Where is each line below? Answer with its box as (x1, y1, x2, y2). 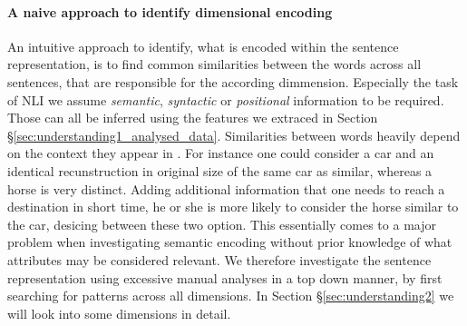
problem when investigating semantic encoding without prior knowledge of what (7, 232, 452, 252)
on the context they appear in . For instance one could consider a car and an (7, 143, 434, 163)
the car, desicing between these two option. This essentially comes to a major (7, 214, 436, 233)
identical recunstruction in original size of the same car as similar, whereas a (7, 161, 433, 180)
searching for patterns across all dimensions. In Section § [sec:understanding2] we (7, 286, 454, 305)
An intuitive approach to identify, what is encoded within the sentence (7, 36, 399, 55)
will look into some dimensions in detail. (7, 303, 231, 322)
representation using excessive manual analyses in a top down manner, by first (7, 268, 443, 287)
